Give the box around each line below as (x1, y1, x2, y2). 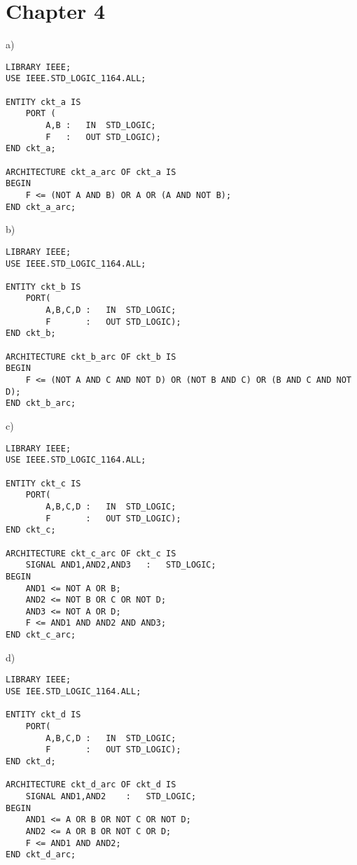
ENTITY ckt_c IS (6, 478, 81, 488)
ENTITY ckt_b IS (6, 281, 81, 292)
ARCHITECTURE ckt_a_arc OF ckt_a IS (6, 167, 176, 177)
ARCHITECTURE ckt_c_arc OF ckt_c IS (6, 548, 176, 558)
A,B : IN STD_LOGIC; (45, 120, 156, 130)
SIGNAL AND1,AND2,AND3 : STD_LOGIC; (25, 560, 216, 570)
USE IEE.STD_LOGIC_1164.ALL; (6, 687, 141, 697)
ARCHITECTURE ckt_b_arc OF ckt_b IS (6, 351, 176, 362)
